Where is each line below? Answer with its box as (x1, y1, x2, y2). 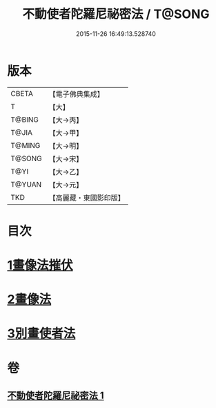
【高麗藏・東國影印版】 (48, 193, 126, 203)
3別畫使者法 (7, 326, 76, 342)
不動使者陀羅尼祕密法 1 (7, 390, 105, 402)
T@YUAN (10, 179, 42, 189)
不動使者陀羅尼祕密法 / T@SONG (22, 6, 210, 22)
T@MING (10, 140, 41, 150)
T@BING (10, 115, 39, 124)
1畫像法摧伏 (7, 257, 74, 273)
